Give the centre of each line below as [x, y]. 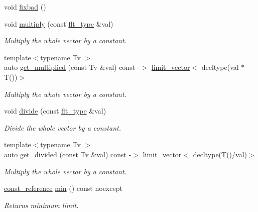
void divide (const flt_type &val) [55, 111]
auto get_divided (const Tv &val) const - [68, 154]
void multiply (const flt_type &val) [59, 23]
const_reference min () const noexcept [63, 188]
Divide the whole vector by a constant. [62, 127]
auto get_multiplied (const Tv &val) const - [72, 67]
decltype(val [220, 67]
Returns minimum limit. [41, 205]
